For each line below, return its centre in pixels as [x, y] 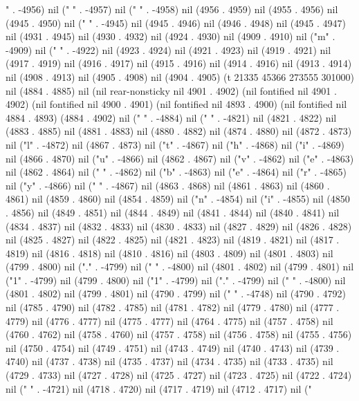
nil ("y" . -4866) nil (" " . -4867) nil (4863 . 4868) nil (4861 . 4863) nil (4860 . [168, 185]
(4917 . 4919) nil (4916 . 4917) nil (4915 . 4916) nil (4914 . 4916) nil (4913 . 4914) [179, 63]
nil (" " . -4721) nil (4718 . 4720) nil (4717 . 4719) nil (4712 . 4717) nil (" [159, 388]
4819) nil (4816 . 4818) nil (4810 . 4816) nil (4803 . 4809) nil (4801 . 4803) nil [169, 253]
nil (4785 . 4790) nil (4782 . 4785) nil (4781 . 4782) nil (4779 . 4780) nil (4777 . [173, 307]
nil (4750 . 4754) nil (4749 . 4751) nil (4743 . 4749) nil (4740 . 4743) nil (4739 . [173, 347]
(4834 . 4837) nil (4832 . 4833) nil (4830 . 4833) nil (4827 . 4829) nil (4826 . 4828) [179, 226]
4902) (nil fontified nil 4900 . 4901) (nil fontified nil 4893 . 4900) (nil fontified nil [176, 104]
